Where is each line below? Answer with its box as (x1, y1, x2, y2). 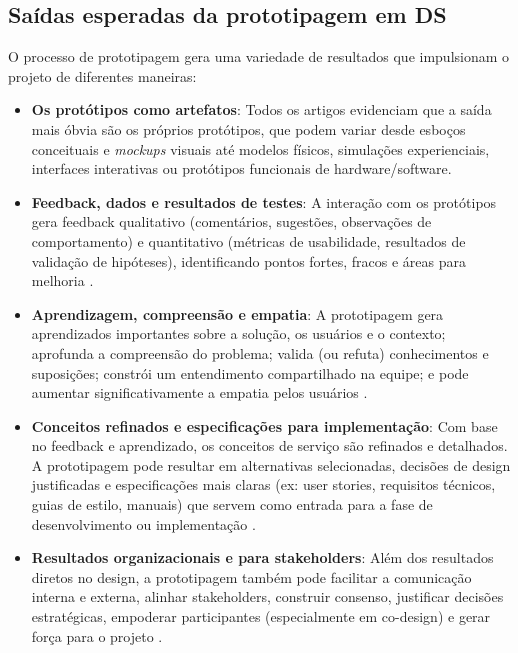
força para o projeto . (31, 625, 163, 646)
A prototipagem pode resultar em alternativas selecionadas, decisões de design (31, 454, 511, 475)
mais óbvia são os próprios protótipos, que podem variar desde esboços (31, 118, 466, 139)
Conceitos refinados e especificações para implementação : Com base (31, 415, 498, 436)
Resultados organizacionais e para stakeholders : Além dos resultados (31, 547, 494, 568)
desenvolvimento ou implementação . (31, 513, 256, 534)
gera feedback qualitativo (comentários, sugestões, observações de (31, 211, 432, 232)
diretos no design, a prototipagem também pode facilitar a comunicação (31, 566, 472, 587)
